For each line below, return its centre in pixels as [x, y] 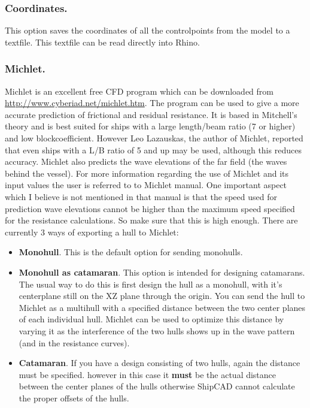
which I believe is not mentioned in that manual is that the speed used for [141, 196]
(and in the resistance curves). [74, 342]
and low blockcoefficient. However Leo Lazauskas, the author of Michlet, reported [154, 138]
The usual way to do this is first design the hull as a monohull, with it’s [151, 284]
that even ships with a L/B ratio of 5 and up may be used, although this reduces [153, 149]
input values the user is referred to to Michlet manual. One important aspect [146, 185]
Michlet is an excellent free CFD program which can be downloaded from [139, 91]
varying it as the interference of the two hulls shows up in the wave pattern [157, 330]
